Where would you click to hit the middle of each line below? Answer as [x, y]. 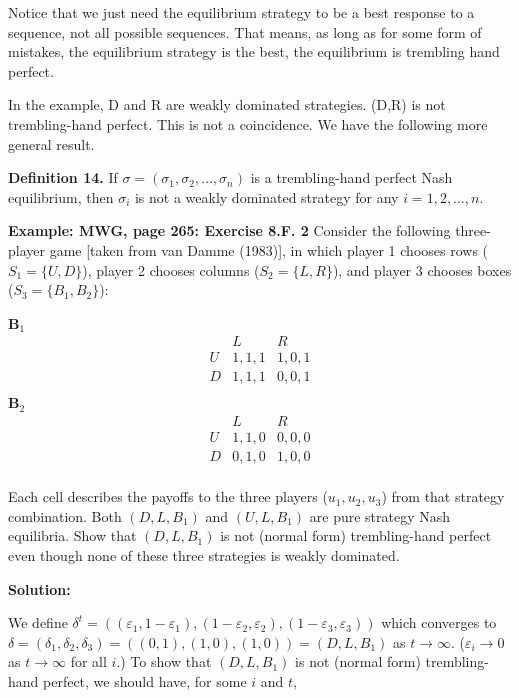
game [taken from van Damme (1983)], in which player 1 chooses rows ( [269, 249]
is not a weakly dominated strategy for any [266, 196]
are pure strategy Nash [380, 515]
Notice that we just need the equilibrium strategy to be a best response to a [241, 12]
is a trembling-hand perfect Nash [351, 177]
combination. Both [65, 515]
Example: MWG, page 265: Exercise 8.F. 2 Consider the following [229, 230]
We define [38, 622]
